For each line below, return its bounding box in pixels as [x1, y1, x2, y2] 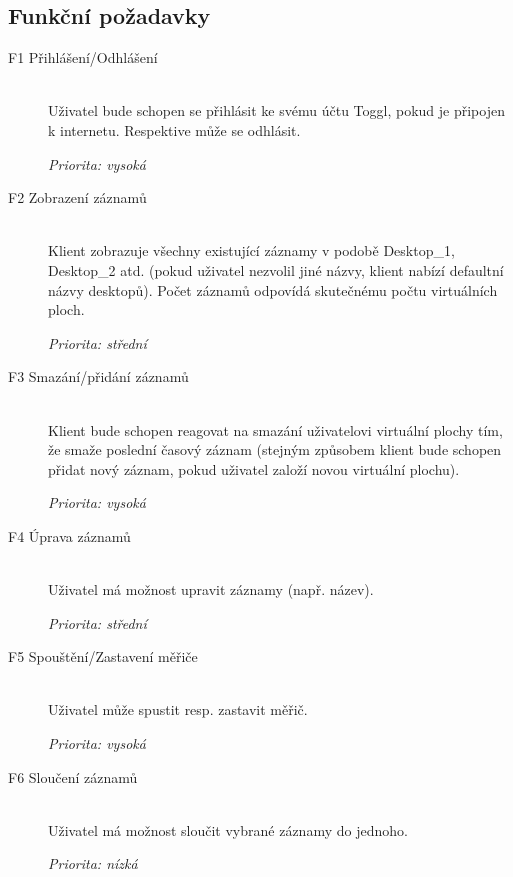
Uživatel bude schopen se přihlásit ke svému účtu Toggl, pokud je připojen [48, 100, 505, 121]
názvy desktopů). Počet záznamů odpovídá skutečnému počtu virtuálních [48, 279, 498, 300]
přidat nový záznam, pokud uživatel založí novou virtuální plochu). [48, 458, 460, 479]
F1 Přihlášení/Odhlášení [8, 47, 158, 68]
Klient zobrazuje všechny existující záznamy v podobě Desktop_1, [48, 240, 455, 261]
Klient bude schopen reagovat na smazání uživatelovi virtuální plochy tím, [48, 419, 503, 440]
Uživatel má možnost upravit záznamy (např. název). [48, 579, 374, 600]
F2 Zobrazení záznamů [8, 187, 147, 208]
